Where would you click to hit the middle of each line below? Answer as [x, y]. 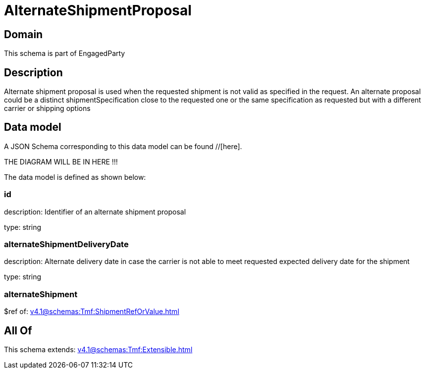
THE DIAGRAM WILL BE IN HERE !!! [61, 161]
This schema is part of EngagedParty [65, 53]
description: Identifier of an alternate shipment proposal [95, 212]
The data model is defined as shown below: [75, 177]
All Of [18, 330]
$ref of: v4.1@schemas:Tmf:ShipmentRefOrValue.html [92, 312]
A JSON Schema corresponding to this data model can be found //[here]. [123, 146]
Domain [24, 34]
